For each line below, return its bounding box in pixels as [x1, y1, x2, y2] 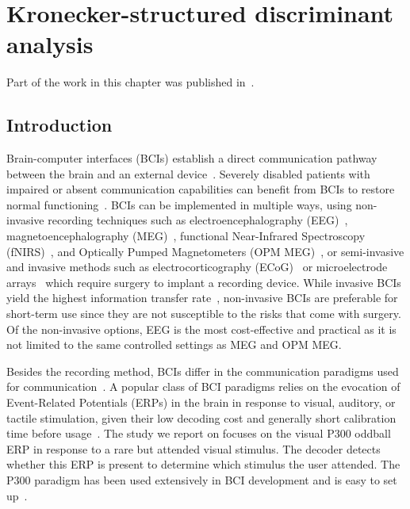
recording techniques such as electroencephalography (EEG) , [48, 212, 348, 228]
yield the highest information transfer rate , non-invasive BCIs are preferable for [6, 289, 398, 306]
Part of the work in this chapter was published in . [6, 74, 255, 90]
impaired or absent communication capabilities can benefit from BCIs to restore [6, 181, 395, 197]
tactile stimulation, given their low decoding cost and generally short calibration [6, 409, 397, 426]
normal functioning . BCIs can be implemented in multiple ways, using [6, 196, 352, 212]
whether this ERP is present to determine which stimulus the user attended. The [6, 456, 400, 473]
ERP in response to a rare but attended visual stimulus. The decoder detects [6, 440, 381, 457]
